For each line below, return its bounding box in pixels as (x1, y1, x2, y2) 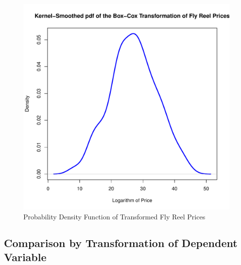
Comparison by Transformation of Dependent (4, 235, 238, 250)
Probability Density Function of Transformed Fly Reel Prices (23, 211, 206, 221)
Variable (4, 249, 47, 264)
